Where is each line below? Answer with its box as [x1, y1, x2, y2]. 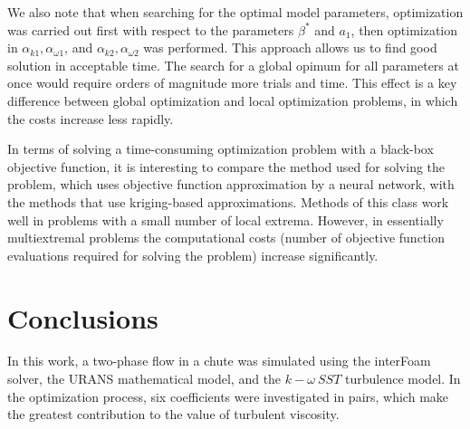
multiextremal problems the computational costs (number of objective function [7, 228, 445, 247]
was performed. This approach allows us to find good [143, 38, 437, 57]
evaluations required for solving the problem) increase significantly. [7, 245, 379, 264]
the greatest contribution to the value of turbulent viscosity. [7, 405, 340, 424]
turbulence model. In [345, 369, 461, 388]
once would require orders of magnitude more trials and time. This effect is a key [7, 73, 457, 92]
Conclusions [7, 299, 158, 336]
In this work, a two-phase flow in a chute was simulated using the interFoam [7, 351, 431, 370]
